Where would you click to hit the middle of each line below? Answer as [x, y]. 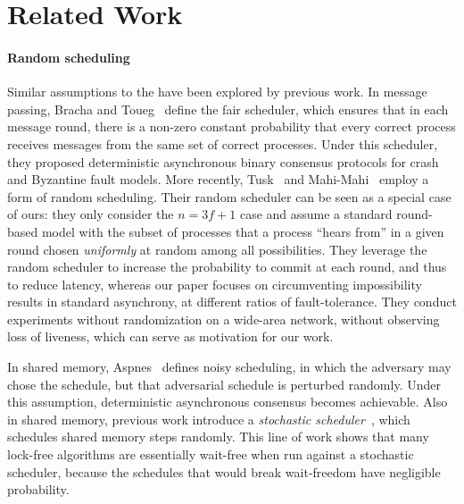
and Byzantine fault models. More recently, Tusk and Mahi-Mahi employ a [218, 179]
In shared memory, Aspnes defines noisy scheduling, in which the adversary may [229, 367]
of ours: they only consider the [91, 214]
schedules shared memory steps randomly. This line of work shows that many [218, 437]
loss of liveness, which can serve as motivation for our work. [170, 336]
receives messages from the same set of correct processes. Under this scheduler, [223, 143]
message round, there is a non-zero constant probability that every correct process [232, 126]
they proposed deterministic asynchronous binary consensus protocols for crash [223, 161]
